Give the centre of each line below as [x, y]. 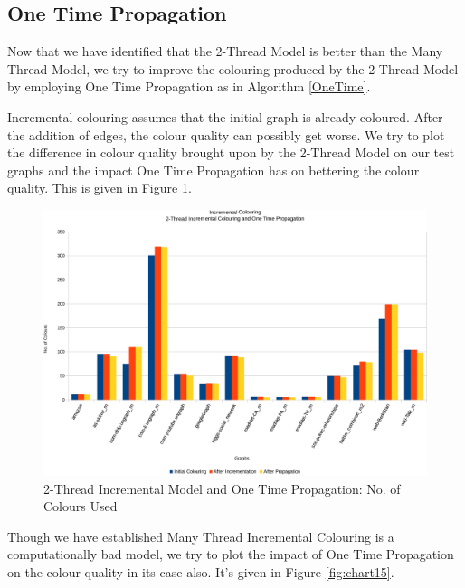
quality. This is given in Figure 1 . [100, 188]
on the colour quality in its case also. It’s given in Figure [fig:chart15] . [201, 571]
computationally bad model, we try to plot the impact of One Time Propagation [231, 554]
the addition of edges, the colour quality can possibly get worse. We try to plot [226, 134]
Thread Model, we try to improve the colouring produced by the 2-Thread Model [233, 68]
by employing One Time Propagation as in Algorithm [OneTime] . [189, 86]
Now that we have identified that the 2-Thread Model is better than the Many [225, 51]
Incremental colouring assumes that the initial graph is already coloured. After [225, 116]
